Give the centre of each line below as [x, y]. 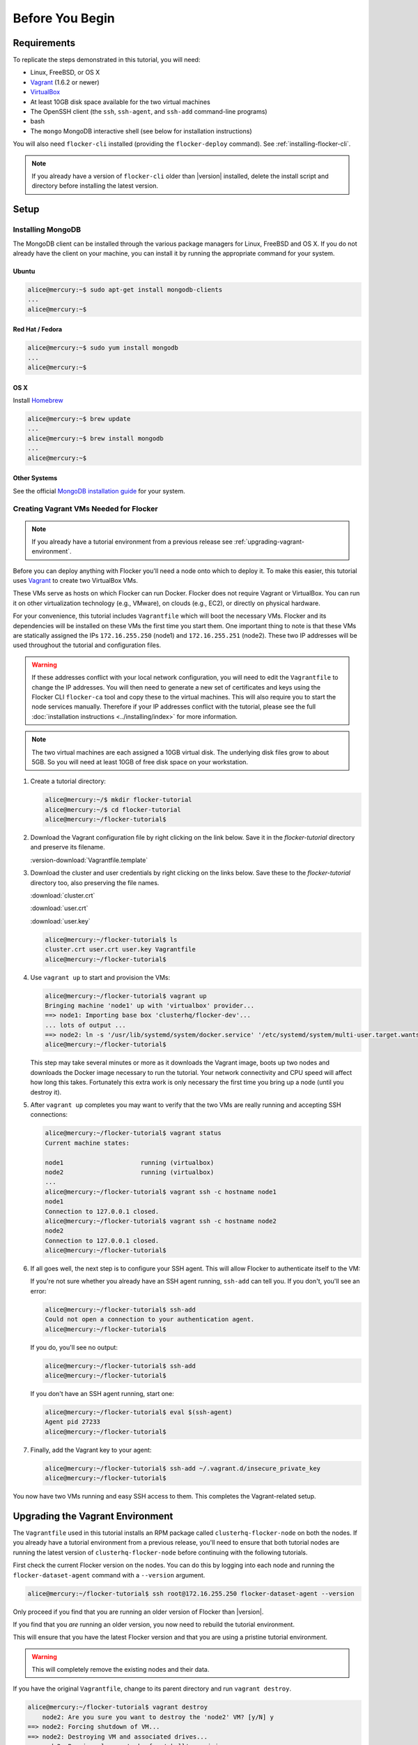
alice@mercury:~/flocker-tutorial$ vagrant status [133, 1133]
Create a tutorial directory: [68, 781]
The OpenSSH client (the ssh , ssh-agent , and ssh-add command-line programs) [149, 112]
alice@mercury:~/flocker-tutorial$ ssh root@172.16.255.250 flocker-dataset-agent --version [191, 1594]
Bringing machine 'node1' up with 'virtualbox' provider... [150, 1005]
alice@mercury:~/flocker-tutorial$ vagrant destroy [118, 1707]
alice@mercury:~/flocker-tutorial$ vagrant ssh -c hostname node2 [161, 1221]
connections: [49, 1115]
